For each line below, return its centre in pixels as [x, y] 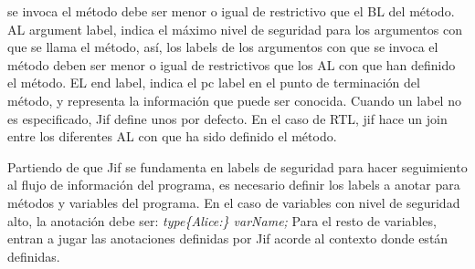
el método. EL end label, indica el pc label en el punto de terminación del [214, 83]
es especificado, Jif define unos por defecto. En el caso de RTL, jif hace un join [227, 118]
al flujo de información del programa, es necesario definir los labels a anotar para [234, 185]
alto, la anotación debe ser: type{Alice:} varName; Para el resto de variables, [222, 220]
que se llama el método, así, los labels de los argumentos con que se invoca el [223, 47]
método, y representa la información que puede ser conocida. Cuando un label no [234, 100]
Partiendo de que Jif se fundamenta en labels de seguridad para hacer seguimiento [237, 166]
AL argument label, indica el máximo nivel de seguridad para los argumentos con [235, 29]
